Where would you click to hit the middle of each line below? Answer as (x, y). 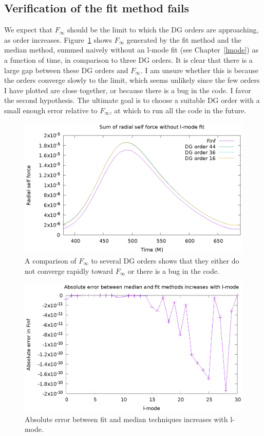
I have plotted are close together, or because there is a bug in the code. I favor (128, 90)
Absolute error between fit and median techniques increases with (126, 419)
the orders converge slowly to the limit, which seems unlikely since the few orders (132, 80)
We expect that (29, 30)
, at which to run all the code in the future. (178, 110)
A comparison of (51, 260)
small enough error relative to (51, 110)
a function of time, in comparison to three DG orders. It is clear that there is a (128, 59)
